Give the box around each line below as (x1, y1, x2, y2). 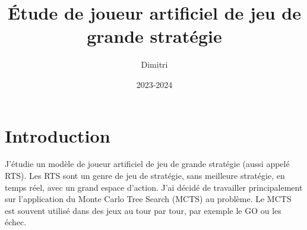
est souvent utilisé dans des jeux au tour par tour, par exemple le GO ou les (5, 204, 281, 216)
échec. (5, 216, 27, 228)
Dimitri (141, 58, 168, 71)
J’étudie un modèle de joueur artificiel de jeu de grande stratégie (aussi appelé (5, 157, 290, 170)
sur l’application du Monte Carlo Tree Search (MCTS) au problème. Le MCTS (5, 193, 292, 205)
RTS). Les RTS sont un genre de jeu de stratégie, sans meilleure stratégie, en (5, 169, 285, 182)
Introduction (5, 123, 110, 147)
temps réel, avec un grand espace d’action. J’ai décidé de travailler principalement (5, 181, 303, 193)
